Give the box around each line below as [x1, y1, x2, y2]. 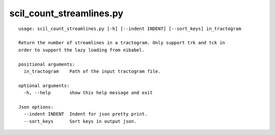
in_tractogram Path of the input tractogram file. [23, 68, 161, 74]
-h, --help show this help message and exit [23, 90, 153, 96]
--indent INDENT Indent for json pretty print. [23, 111, 148, 117]
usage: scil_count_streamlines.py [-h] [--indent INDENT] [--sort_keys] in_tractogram [18, 25, 241, 32]
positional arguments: [18, 61, 75, 67]
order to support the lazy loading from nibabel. [18, 47, 145, 53]
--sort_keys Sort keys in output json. [23, 118, 137, 124]
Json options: [18, 104, 53, 110]
